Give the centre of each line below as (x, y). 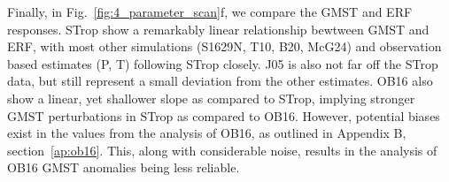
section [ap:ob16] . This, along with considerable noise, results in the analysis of (222, 150)
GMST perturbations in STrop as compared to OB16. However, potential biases (224, 115)
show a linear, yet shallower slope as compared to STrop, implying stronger (211, 98)
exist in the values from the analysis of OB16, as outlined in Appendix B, (207, 133)
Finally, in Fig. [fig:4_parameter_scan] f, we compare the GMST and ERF (210, 11)
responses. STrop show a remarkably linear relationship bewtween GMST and (218, 29)
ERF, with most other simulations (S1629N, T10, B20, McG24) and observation (224, 46)
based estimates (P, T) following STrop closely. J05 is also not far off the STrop (223, 63)
